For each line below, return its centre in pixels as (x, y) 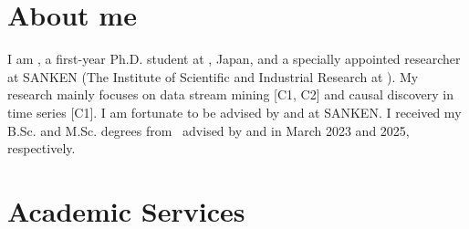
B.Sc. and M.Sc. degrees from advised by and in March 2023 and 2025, (208, 130)
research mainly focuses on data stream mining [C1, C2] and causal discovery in (231, 94)
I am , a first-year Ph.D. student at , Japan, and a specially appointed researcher (234, 59)
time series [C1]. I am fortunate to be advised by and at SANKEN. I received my (234, 112)
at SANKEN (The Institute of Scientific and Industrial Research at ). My (213, 76)
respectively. (42, 148)
